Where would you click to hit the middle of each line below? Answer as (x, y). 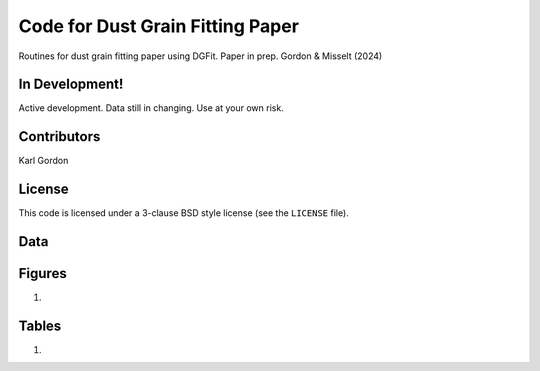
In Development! (71, 84)
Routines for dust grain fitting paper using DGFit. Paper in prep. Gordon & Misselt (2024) (200, 56)
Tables (40, 326)
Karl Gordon (43, 161)
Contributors (59, 136)
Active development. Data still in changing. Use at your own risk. (151, 108)
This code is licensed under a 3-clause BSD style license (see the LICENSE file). (183, 213)
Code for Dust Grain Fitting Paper (159, 26)
